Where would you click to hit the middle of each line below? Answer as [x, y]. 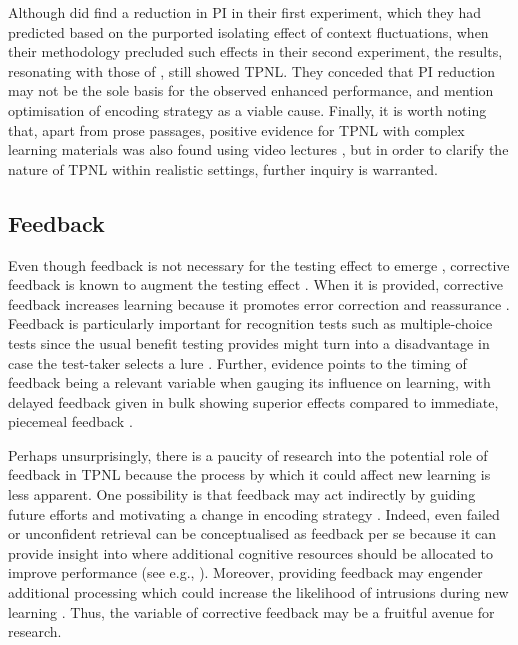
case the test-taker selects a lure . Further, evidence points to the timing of [237, 362]
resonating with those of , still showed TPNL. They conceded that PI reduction [252, 70]
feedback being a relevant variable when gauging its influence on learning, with [249, 382]
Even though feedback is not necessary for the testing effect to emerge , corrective [259, 264]
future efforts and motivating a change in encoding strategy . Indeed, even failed [254, 513]
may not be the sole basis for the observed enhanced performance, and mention [251, 90]
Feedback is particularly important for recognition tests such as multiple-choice [250, 323]
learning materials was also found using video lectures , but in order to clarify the [258, 149]
